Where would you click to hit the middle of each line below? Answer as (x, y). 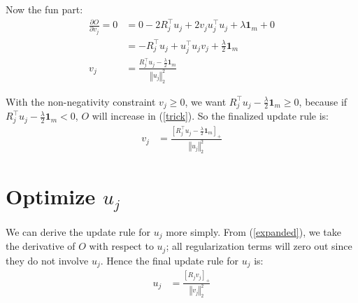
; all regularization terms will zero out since (259, 246)
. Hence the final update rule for (170, 260)
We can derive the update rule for (78, 231)
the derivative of (41, 246)
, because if (323, 101)
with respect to (121, 246)
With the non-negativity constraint (81, 101)
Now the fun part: (44, 9)
